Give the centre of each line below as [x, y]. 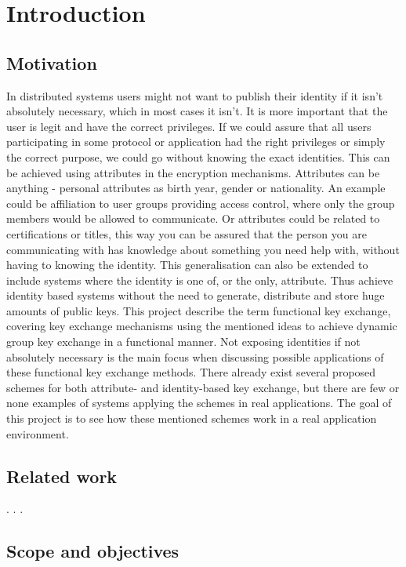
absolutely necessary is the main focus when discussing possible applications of [195, 356]
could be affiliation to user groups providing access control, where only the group [201, 203]
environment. [38, 433]
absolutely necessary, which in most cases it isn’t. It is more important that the [197, 111]
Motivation [52, 62]
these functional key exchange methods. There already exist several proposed [191, 372]
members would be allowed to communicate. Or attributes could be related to [193, 218]
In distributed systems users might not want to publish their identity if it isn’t [195, 95]
